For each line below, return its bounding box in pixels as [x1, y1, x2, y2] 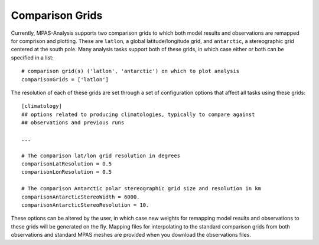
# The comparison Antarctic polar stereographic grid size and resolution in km [21, 186, 262, 192]
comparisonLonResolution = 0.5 [21, 168, 112, 176]
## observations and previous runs [21, 120, 125, 126]
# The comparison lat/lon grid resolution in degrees [21, 152, 180, 159]
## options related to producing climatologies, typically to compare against [21, 111, 255, 118]
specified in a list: [11, 54, 54, 61]
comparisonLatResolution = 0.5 [21, 161, 112, 167]
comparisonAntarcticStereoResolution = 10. [21, 201, 149, 208]
